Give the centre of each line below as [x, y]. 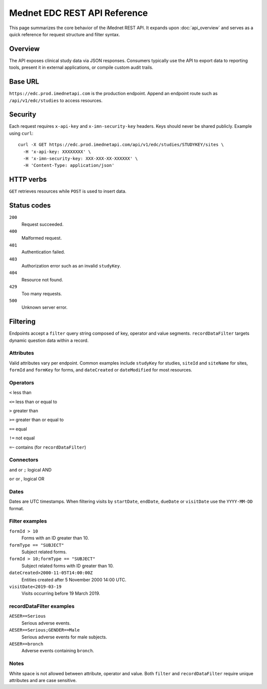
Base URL [24, 82]
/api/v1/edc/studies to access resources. [56, 100]
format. [17, 508]
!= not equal [22, 438]
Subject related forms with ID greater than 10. [67, 566]
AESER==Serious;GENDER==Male [44, 630]
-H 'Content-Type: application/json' [69, 165]
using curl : [21, 133]
